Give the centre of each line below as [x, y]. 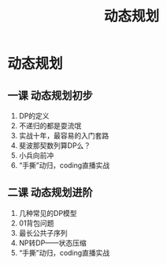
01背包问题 [36, 223]
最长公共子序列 [43, 233]
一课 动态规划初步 [50, 95]
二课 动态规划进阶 [50, 193]
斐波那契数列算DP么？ [55, 146]
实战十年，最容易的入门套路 [64, 136]
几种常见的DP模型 [48, 213]
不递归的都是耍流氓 [50, 126]
